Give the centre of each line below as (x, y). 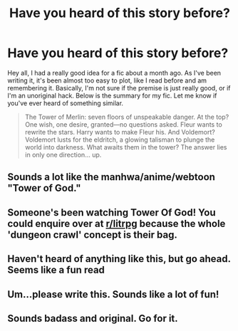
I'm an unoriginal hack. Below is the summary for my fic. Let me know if (112, 95)
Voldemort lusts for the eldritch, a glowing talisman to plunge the (120, 140)
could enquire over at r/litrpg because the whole (117, 223)
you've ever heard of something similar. (65, 103)
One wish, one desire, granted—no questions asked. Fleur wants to (123, 124)
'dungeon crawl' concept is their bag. (93, 235)
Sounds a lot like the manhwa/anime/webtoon (112, 177)
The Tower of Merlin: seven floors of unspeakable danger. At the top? (127, 117)
